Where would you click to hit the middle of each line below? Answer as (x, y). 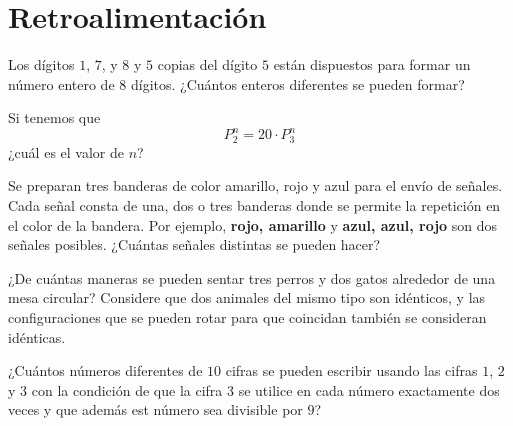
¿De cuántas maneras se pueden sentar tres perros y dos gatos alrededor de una (252, 277)
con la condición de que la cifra (127, 389)
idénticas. (37, 336)
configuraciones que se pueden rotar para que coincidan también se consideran (247, 317)
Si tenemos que (54, 117)
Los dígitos (41, 64)
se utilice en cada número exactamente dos (369, 389)
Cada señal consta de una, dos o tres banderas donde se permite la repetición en (254, 205)
